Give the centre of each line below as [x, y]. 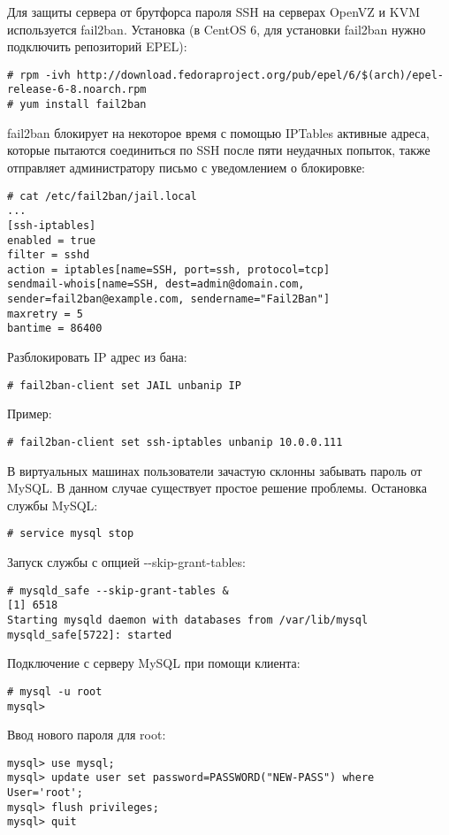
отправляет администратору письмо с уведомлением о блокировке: [186, 167]
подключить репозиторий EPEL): [97, 46]
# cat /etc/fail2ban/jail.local [102, 196]
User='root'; [45, 793]
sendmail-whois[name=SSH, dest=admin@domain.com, [156, 284]
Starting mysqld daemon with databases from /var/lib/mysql [188, 620]
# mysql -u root [55, 691]
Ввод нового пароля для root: [87, 735]
